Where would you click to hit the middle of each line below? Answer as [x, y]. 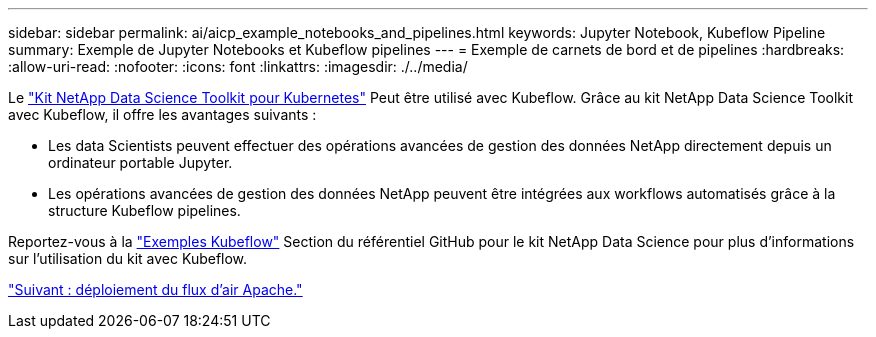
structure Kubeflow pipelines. [144, 210]
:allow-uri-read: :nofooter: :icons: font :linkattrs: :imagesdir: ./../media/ [238, 66]
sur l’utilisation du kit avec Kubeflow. [128, 258]
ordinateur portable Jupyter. [140, 162]
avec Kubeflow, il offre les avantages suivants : [162, 114]
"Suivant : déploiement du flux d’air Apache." [155, 289]
